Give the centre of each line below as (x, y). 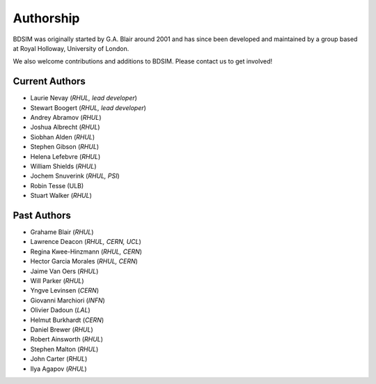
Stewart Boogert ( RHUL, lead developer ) (88, 107)
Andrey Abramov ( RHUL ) (66, 118)
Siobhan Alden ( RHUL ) (63, 137)
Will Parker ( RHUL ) (57, 281)
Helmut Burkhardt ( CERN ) (67, 320)
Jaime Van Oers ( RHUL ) (64, 271)
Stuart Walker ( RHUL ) (61, 196)
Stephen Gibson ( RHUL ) (65, 147)
